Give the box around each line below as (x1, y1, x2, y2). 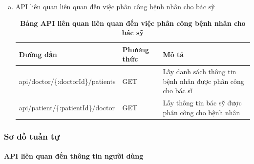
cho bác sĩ (163, 85, 192, 96)
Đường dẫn (19, 49, 57, 59)
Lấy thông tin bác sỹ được (163, 98, 242, 108)
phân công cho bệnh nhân (163, 107, 240, 117)
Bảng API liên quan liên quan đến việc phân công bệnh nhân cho (20, 18, 246, 28)
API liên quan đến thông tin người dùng (4, 151, 144, 161)
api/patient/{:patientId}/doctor (19, 102, 115, 113)
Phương (122, 44, 149, 54)
